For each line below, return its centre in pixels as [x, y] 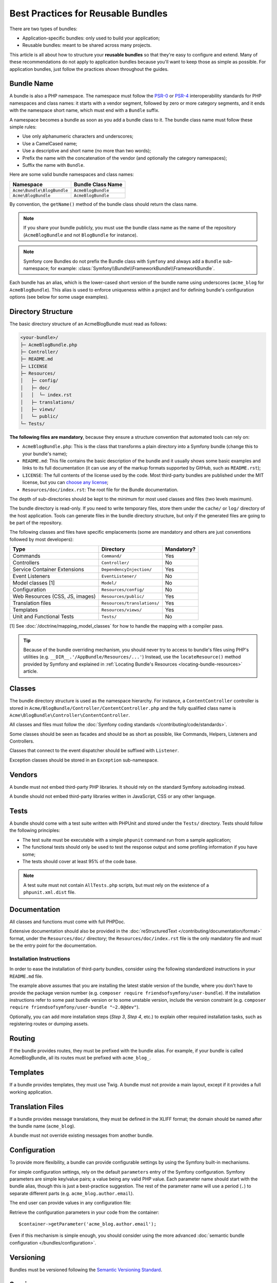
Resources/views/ [122, 610]
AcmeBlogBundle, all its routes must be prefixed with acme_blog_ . [80, 1058]
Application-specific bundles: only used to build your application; [91, 38]
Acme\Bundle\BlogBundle [40, 190]
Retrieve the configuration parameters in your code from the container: [84, 1212]
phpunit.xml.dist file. [50, 892]
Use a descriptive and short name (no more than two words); [87, 151]
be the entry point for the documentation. [53, 946]
